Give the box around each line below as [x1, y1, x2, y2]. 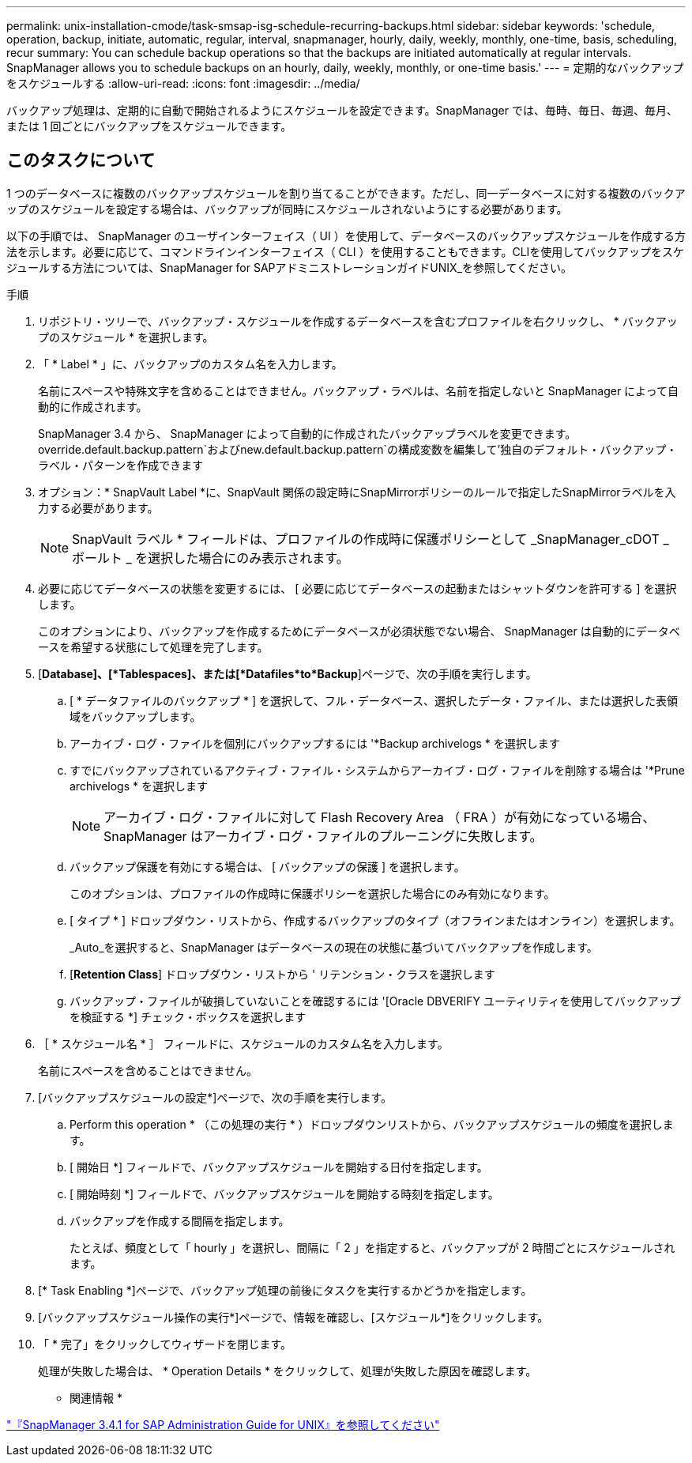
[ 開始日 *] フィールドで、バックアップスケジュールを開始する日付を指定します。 [70, 1159, 488, 1174]
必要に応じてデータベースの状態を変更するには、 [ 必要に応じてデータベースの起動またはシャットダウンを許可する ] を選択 [38, 581, 677, 595]
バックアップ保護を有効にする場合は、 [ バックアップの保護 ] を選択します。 [70, 859, 465, 873]
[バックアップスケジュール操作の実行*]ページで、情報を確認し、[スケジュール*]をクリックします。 [38, 1310, 549, 1324]
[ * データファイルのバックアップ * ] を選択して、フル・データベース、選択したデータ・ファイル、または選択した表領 [70, 693, 679, 707]
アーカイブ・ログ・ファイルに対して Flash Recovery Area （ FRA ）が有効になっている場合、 [103, 809, 656, 825]
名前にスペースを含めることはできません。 [38, 1063, 258, 1077]
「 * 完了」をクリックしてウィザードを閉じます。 [38, 1337, 292, 1351]
